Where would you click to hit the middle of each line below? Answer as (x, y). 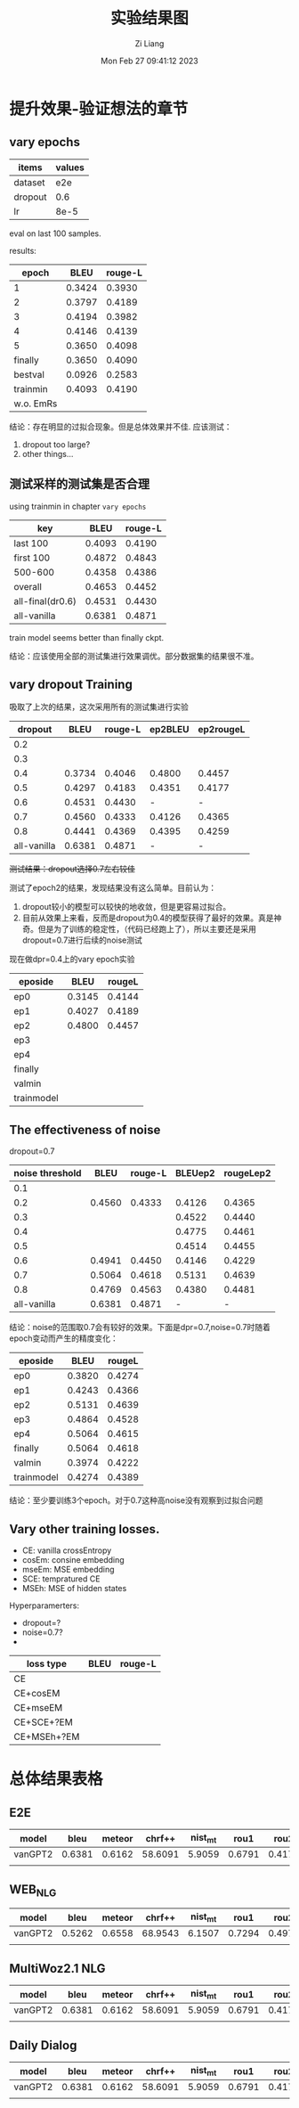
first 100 (32, 558)
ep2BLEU (170, 730)
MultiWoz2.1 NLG (57, 1969)
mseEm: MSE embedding (68, 1569)
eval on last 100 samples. (55, 233)
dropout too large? (56, 444)
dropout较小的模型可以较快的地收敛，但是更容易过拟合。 (126, 907)
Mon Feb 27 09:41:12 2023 (149, 61)
